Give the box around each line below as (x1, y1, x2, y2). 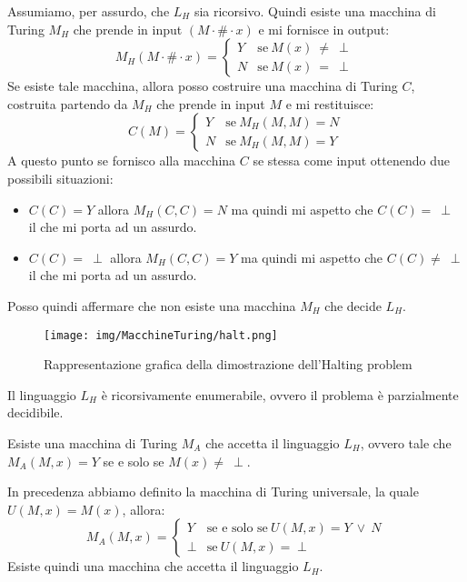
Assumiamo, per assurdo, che (7, 2, 170, 20)
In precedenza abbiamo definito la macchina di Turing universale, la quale (7, 482, 419, 501)
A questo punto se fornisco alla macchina (7, 151, 236, 170)
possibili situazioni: (7, 168, 114, 187)
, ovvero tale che (360, 433, 452, 452)
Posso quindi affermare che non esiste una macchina (7, 296, 296, 315)
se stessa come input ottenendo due (253, 151, 450, 170)
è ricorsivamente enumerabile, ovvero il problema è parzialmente (101, 385, 459, 404)
